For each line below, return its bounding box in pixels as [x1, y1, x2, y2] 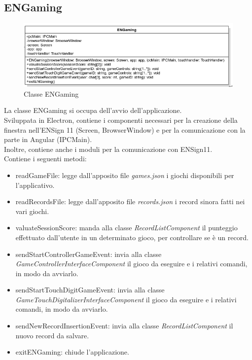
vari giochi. [15, 206, 49, 216]
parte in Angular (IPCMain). [4, 134, 92, 144]
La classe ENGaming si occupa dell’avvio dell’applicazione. [4, 105, 182, 115]
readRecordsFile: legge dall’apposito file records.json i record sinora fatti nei [15, 196, 245, 207]
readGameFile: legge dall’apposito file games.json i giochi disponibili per [15, 170, 234, 180]
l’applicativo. [15, 180, 55, 190]
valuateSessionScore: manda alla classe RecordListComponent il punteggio [15, 222, 238, 233]
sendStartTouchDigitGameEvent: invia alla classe [15, 285, 165, 295]
